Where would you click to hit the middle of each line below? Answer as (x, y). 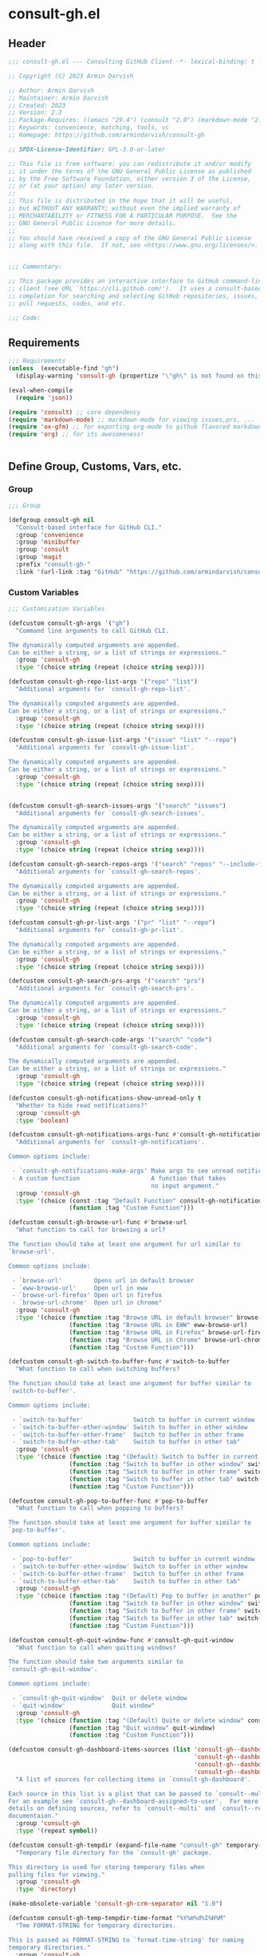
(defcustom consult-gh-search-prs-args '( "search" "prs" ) (106, 981)
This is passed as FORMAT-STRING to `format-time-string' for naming (126, 1940)
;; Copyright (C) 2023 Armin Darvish (71, 76)
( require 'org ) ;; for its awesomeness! (77, 435)
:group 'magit (39, 557)
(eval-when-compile (41, 390)
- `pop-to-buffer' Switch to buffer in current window (133, 1559)
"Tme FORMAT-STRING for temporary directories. (96, 1925)
